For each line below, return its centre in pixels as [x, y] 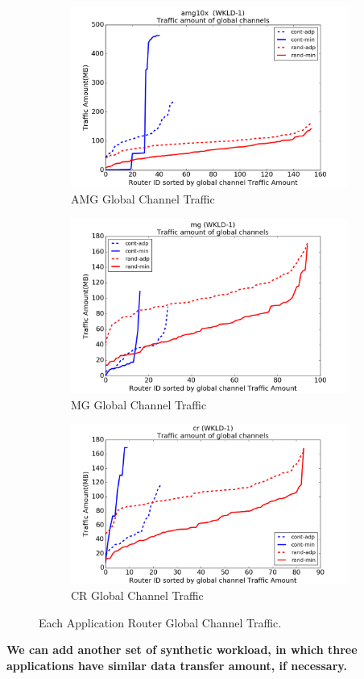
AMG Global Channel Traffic [143, 199]
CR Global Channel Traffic [137, 595]
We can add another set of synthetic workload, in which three [182, 650]
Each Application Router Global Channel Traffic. [160, 622]
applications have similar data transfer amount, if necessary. [177, 665]
